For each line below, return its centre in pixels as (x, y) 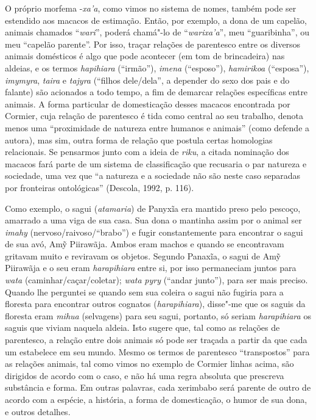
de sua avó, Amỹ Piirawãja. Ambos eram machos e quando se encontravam (145, 244)
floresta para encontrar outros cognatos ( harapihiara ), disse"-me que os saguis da (155, 304)
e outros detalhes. (38, 411)
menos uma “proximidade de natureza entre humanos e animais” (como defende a (157, 127)
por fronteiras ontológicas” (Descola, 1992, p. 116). (100, 187)
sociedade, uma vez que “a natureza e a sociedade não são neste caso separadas (153, 176)
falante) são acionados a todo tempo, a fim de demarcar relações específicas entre (156, 92)
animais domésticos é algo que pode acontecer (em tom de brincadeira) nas (145, 56)
